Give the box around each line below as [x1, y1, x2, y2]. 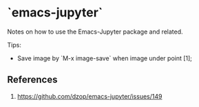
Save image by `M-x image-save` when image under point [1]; [17, 53, 193, 62]
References [7, 74, 58, 86]
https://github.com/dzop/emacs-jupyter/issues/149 [17, 92, 163, 100]
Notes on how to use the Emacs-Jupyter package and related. [7, 27, 184, 36]
